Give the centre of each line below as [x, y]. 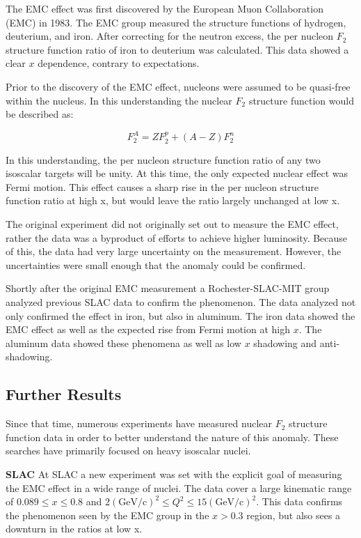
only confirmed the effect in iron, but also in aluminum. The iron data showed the [180, 315]
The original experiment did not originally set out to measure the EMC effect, [172, 224]
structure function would [301, 100]
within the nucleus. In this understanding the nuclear [119, 100]
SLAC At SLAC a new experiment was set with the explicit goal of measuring [174, 474]
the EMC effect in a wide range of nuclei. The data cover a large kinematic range [179, 487]
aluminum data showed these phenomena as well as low [123, 343]
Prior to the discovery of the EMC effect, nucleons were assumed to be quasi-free [178, 86]
